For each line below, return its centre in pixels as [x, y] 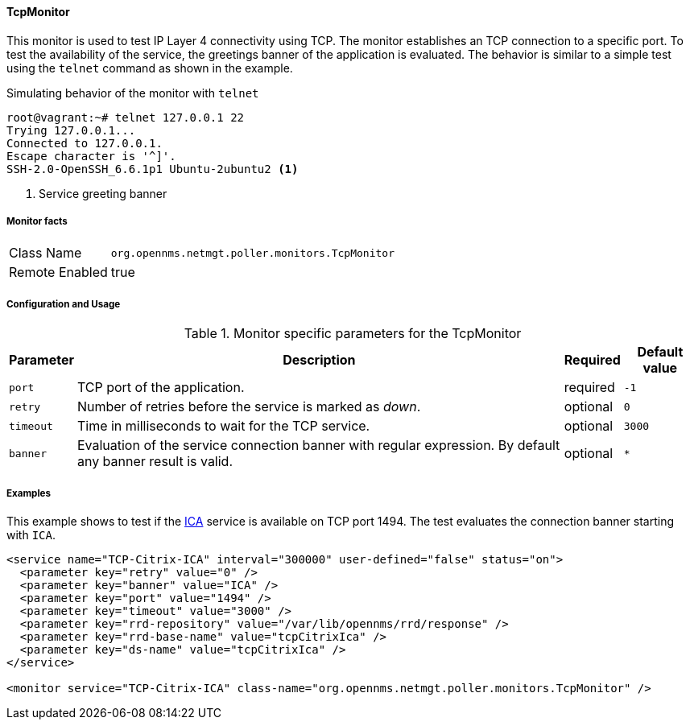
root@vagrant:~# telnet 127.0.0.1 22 [126, 117]
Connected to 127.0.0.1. [85, 143]
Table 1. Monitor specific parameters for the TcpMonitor [353, 334]
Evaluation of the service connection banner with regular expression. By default [318, 445]
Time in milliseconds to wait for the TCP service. [223, 426]
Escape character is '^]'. [91, 156]
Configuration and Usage [64, 304]
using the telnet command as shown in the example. [150, 68]
